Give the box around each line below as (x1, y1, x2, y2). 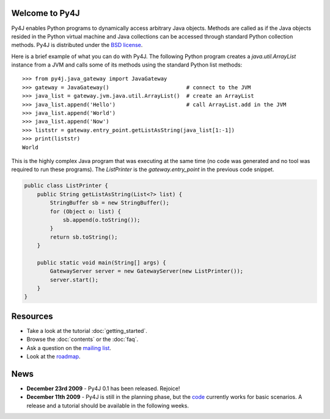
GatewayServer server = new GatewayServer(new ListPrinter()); (50, 268, 244, 275)
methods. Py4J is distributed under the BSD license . (11, 42, 143, 49)
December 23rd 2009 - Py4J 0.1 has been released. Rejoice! (26, 385, 180, 392)
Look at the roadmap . (26, 353, 81, 360)
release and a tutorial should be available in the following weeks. (26, 402, 189, 409)
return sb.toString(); (50, 233, 119, 241)
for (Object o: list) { (50, 208, 122, 215)
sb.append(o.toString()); (62, 216, 141, 223)
